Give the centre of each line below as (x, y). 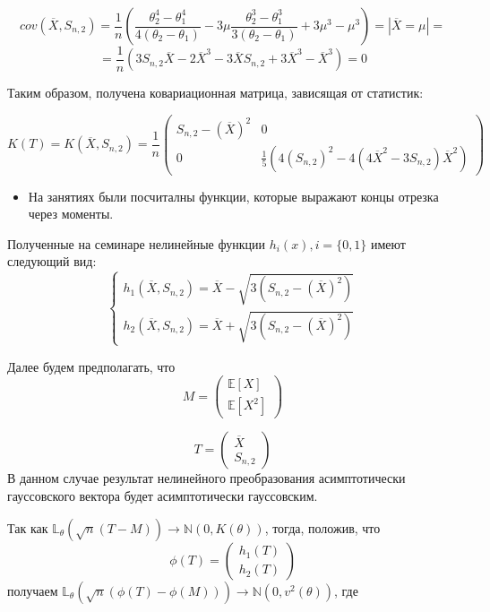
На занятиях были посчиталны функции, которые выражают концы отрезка (233, 196)
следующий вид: (52, 261)
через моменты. (71, 214)
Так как (28, 527)
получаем (33, 590)
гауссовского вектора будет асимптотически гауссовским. (163, 496)
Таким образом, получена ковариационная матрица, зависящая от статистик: (215, 93)
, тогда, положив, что (322, 527)
